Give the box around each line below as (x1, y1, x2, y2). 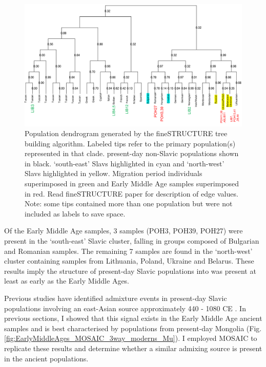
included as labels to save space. (25, 208, 126, 219)
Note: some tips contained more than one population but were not (25, 198, 233, 209)
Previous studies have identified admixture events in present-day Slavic (4, 293, 227, 303)
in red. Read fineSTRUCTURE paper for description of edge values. (25, 188, 238, 199)
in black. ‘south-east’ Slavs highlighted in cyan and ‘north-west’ (25, 158, 224, 168)
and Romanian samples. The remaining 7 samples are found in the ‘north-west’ (4, 245, 253, 256)
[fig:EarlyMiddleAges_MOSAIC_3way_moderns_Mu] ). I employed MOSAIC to (4, 333, 257, 343)
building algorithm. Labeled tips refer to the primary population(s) (25, 138, 236, 148)
